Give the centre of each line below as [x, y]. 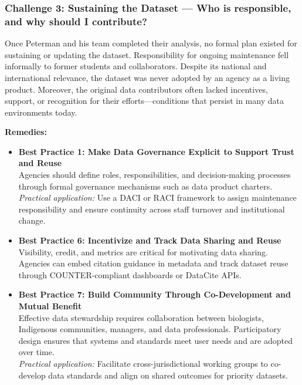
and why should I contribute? [76, 21]
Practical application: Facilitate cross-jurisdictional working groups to [143, 363]
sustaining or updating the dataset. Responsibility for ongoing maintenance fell [147, 54]
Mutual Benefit [50, 306]
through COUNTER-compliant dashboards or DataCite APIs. [130, 274]
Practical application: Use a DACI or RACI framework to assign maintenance [157, 197]
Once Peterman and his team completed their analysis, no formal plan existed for [151, 43]
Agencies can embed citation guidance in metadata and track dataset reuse [153, 263]
